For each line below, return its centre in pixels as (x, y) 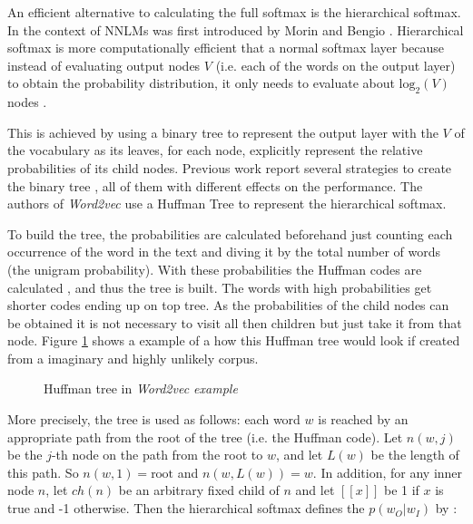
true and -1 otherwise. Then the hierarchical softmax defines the (186, 508)
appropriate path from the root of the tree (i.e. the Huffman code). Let (205, 437)
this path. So (43, 472)
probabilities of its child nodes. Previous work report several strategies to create (230, 167)
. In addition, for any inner (388, 472)
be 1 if (401, 490)
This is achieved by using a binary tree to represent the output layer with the (223, 132)
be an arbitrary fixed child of (199, 490)
